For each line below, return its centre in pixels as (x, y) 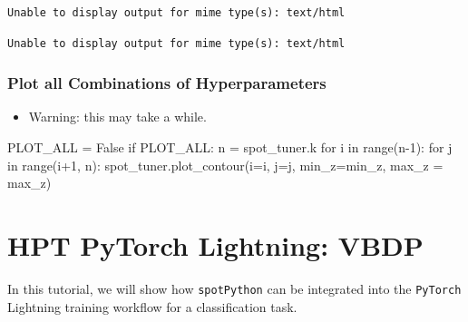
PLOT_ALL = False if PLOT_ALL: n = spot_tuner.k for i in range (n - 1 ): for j (230, 147)
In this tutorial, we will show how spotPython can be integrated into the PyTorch (234, 288)
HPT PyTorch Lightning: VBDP (215, 244)
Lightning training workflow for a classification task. (152, 306)
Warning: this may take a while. (117, 117)
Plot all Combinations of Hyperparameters (167, 83)
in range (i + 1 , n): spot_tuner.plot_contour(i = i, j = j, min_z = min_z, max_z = (225, 165)
